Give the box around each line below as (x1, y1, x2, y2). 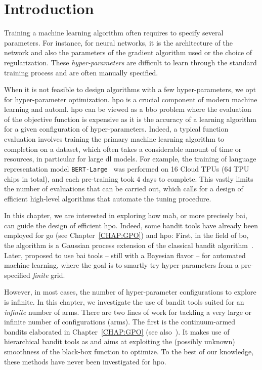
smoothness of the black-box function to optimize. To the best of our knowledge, (4, 346, 254, 356)
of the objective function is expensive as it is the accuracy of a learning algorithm (4, 113, 256, 124)
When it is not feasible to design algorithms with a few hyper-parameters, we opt (4, 84, 256, 95)
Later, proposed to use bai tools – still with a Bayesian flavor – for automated (4, 250, 246, 260)
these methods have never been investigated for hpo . (4, 356, 166, 366)
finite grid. (32, 269, 65, 280)
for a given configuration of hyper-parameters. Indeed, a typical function (4, 124, 229, 134)
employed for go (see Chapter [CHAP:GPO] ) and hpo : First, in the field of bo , (4, 230, 249, 240)
